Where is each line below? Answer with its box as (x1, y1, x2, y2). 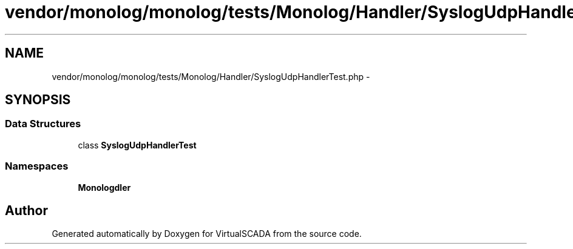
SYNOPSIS (5, 92, 71, 108)
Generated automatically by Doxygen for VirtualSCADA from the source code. (52, 228, 362, 239)
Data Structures (5, 118, 81, 130)
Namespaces (5, 160, 69, 173)
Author (5, 202, 48, 218)
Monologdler (78, 182, 131, 193)
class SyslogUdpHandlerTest (78, 139, 197, 150)
